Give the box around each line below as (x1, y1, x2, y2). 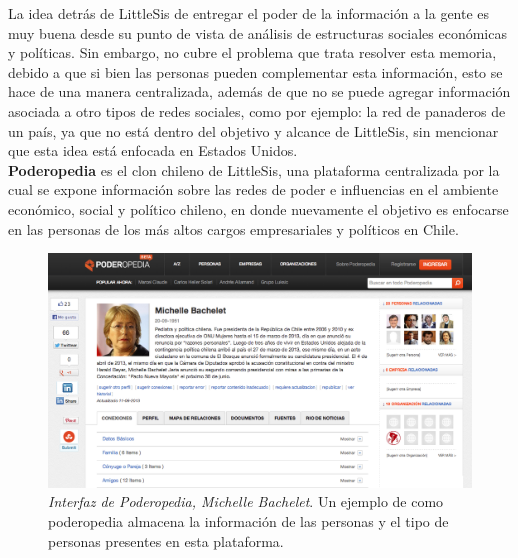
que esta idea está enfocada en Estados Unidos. (8, 140, 298, 161)
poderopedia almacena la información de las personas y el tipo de (48, 511, 449, 532)
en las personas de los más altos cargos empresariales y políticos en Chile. (8, 218, 459, 239)
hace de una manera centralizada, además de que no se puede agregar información (8, 81, 511, 102)
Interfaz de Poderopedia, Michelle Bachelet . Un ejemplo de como (48, 491, 444, 512)
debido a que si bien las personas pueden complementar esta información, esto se (8, 61, 503, 82)
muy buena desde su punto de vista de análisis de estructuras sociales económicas (8, 22, 507, 43)
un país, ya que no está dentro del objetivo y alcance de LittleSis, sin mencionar (8, 120, 499, 141)
